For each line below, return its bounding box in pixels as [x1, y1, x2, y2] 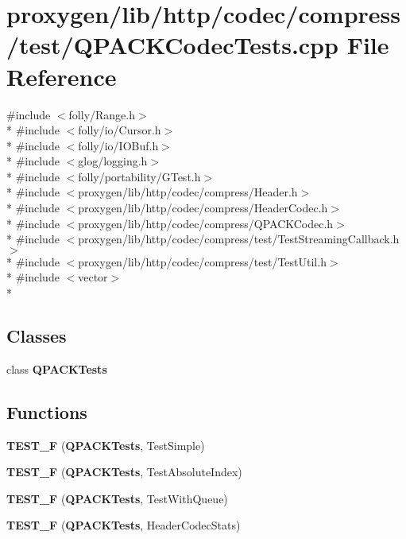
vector [78, 269, 108, 285]
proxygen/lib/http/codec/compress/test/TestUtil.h [78, 253, 327, 269]
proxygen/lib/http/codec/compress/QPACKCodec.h [78, 215, 334, 231]
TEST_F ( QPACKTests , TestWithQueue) [6, 490, 228, 506]
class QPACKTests [6, 360, 107, 377]
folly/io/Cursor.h [78, 122, 161, 138]
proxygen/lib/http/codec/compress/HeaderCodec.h [78, 200, 328, 216]
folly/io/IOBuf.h [78, 137, 159, 153]
